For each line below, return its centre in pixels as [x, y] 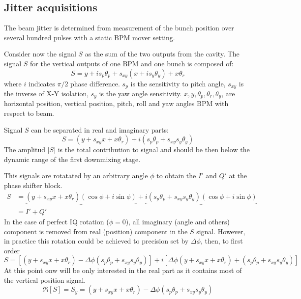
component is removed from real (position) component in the [96, 231]
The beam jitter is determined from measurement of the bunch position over [119, 28]
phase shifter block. [33, 185]
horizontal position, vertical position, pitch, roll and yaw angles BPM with [116, 103]
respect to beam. [29, 113]
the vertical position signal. [45, 280]
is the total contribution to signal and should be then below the [154, 149]
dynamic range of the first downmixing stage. [72, 159]
